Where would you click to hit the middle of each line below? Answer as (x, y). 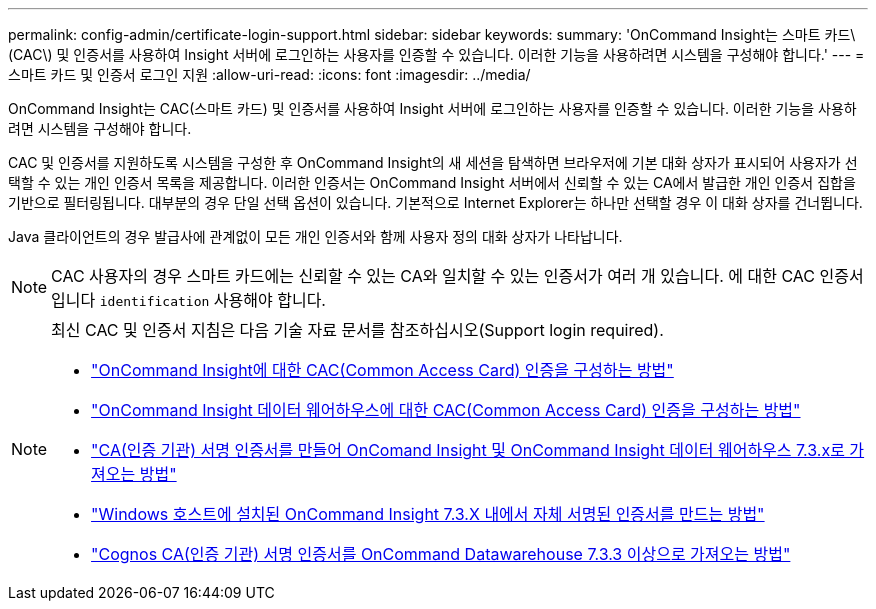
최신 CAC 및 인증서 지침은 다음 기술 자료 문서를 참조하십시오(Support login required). (357, 330)
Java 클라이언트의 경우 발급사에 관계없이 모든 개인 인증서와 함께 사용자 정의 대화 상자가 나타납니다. (315, 236)
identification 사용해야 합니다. (212, 300)
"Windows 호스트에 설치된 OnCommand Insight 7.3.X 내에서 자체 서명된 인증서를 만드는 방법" (428, 514)
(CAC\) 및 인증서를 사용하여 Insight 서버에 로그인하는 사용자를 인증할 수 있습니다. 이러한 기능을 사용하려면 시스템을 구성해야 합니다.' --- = (436, 54)
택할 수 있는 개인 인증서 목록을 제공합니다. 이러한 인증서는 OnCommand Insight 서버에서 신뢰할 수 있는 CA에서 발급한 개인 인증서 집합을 (432, 182)
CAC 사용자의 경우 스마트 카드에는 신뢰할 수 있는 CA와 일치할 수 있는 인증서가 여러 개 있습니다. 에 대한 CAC (433, 276)
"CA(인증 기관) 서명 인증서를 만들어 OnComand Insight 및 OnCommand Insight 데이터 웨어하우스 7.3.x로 (468, 450)
